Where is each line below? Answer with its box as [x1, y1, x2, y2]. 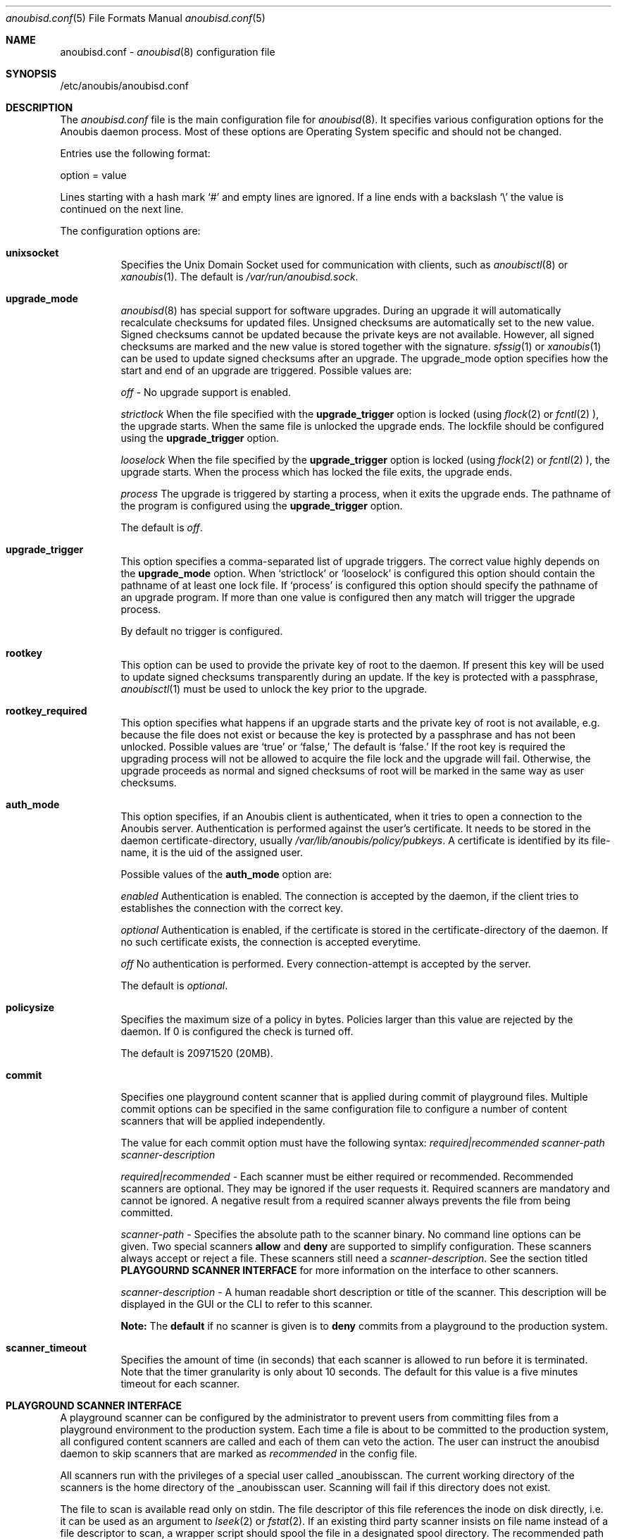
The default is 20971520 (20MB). [120, 1047, 273, 1059]
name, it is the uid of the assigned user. [120, 846, 303, 858]
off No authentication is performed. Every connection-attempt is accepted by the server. [120, 958, 531, 970]
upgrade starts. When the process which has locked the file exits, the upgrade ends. [120, 466, 513, 478]
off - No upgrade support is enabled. [120, 386, 292, 398]
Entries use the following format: [60, 147, 211, 159]
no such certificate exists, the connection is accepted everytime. [120, 936, 421, 948]
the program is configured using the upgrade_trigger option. [120, 500, 403, 512]
